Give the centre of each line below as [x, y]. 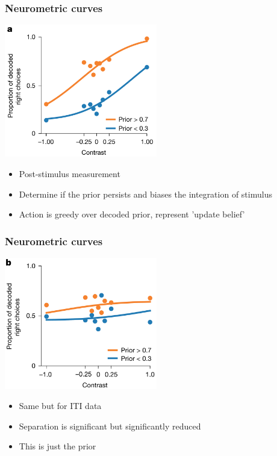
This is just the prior [58, 446]
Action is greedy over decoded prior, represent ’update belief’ [132, 214]
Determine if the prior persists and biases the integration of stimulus [145, 194]
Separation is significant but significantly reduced [110, 426]
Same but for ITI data [60, 406]
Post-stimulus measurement [70, 174]
